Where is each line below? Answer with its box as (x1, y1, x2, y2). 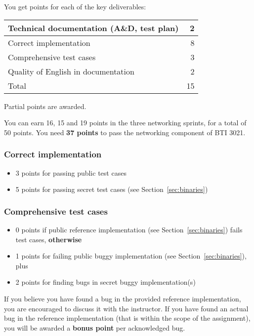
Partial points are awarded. (4, 101, 86, 111)
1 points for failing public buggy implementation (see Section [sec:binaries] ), (15, 251, 247, 261)
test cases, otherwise (15, 234, 82, 244)
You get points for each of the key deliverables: (4, 1, 146, 11)
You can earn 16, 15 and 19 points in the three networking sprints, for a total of (4, 117, 247, 128)
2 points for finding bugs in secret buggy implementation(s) (15, 277, 196, 287)
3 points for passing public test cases (15, 167, 127, 178)
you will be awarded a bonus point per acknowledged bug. (4, 322, 185, 333)
